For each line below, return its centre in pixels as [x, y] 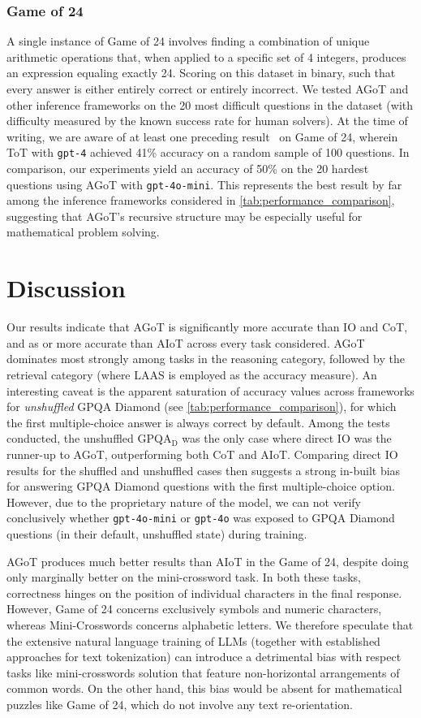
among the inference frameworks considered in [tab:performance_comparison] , [201, 200]
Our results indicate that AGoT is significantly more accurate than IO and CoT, [207, 327]
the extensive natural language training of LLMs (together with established [193, 640]
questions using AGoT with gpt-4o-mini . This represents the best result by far [204, 184]
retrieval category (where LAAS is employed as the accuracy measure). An [192, 374]
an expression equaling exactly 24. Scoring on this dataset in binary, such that [201, 73]
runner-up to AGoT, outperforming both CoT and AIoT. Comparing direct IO [202, 454]
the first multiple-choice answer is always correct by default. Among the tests [198, 422]
